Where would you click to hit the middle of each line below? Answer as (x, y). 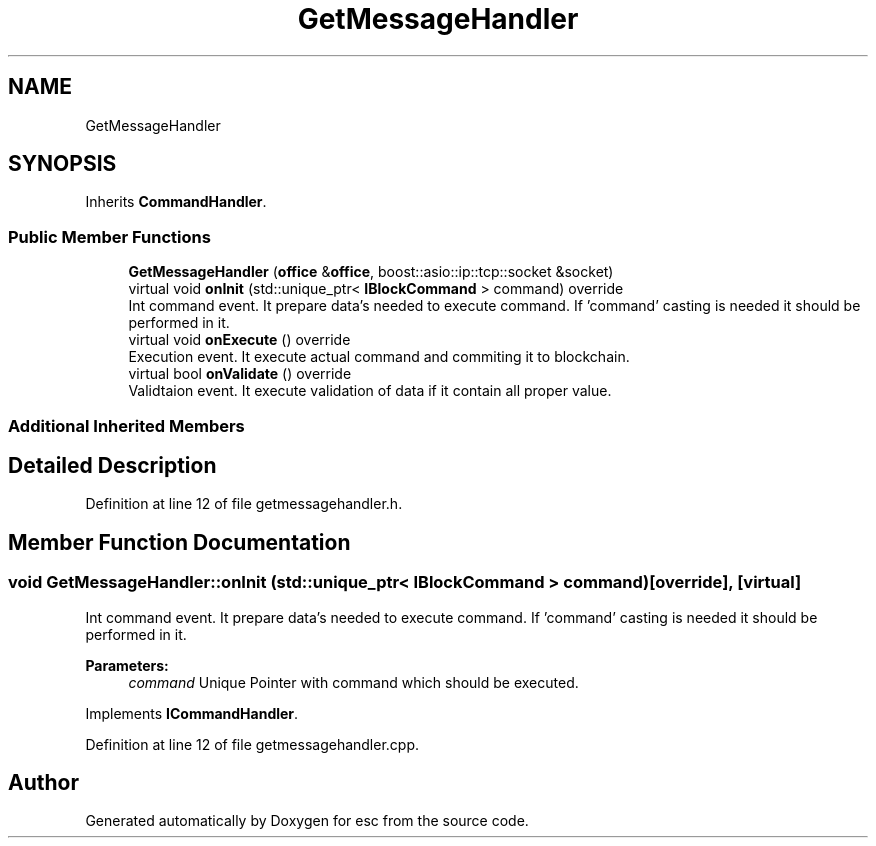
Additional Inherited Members (126, 425)
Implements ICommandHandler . (192, 713)
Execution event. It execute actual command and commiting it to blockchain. (379, 357)
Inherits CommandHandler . (176, 202)
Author (43, 783)
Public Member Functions (109, 236)
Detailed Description (112, 465)
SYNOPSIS (62, 164)
